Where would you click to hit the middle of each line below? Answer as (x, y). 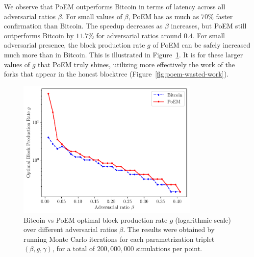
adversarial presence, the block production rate (75, 45)
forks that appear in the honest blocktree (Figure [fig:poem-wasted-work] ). (116, 74)
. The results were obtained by (169, 229)
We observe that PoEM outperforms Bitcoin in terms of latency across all (115, 6)
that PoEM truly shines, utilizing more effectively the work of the (136, 64)
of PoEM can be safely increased (202, 45)
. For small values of (92, 16)
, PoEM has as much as (164, 16)
